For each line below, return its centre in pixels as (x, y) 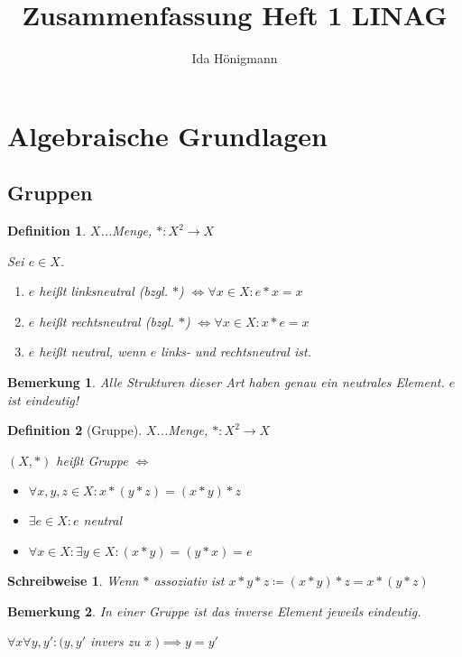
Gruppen (50, 193)
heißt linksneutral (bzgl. (103, 291)
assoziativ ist (189, 581)
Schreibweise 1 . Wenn (73, 581)
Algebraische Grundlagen (167, 135)
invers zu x (120, 641)
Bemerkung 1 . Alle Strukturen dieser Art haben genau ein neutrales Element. (226, 382)
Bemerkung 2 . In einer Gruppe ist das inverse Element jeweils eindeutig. (214, 611)
